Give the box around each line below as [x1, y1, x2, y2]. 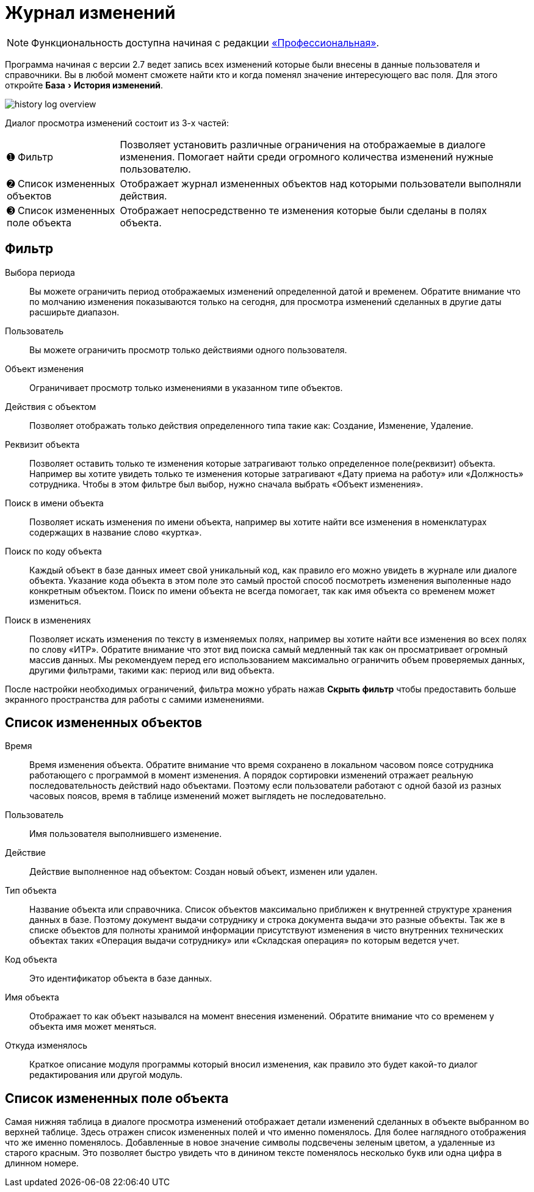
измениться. [29, 595, 82, 606]
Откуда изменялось [5, 1040, 88, 1051]
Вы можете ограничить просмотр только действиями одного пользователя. [29, 344, 347, 355]
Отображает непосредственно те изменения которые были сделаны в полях [120, 204, 487, 217]
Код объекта [5, 954, 57, 965]
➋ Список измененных [7, 177, 115, 190]
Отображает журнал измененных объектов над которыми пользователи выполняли [120, 177, 521, 190]
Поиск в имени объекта [5, 497, 104, 508]
